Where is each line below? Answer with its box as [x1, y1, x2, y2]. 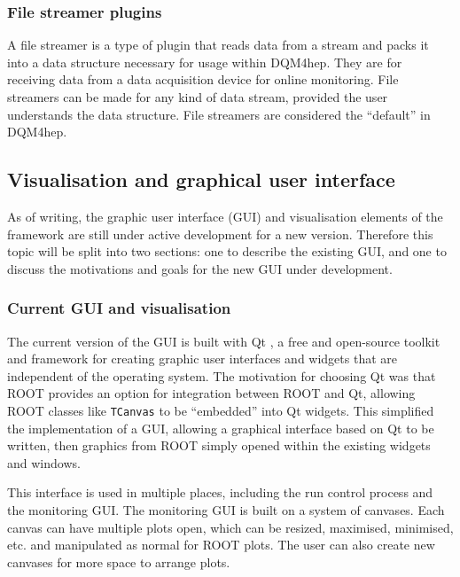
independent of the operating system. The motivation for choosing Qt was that [7, 366, 436, 385]
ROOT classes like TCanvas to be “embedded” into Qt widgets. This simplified [7, 401, 434, 419]
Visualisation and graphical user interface [7, 166, 395, 193]
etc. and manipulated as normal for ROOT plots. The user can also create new [7, 535, 435, 554]
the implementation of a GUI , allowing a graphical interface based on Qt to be [7, 418, 434, 437]
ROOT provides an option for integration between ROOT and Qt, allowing [7, 384, 416, 402]
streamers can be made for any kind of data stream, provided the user [7, 88, 388, 105]
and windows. [7, 453, 81, 472]
